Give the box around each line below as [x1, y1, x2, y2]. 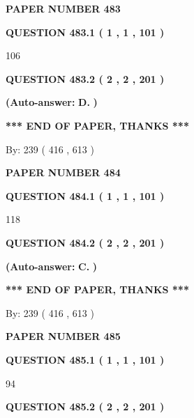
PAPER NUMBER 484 [6, 165, 121, 180]
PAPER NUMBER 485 [6, 329, 121, 343]
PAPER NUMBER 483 [6, 1, 121, 15]
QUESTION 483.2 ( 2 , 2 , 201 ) [6, 71, 165, 86]
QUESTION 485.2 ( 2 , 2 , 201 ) [6, 399, 165, 414]
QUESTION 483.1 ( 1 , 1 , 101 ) [6, 24, 165, 39]
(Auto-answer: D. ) [6, 95, 98, 109]
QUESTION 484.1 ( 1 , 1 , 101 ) [6, 188, 165, 203]
